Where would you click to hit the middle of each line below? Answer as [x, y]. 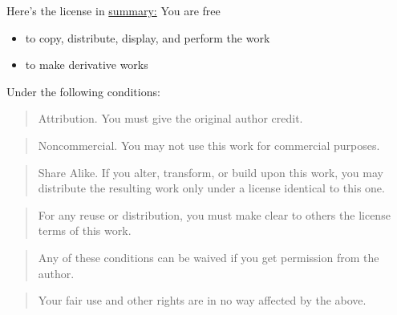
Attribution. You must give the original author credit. [170, 118]
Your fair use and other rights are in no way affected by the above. [202, 300]
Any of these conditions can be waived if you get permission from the [209, 257]
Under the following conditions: [83, 91]
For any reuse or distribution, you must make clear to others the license [214, 214]
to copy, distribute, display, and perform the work [148, 37]
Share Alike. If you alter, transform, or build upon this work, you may [211, 172]
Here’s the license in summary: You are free [113, 10]
